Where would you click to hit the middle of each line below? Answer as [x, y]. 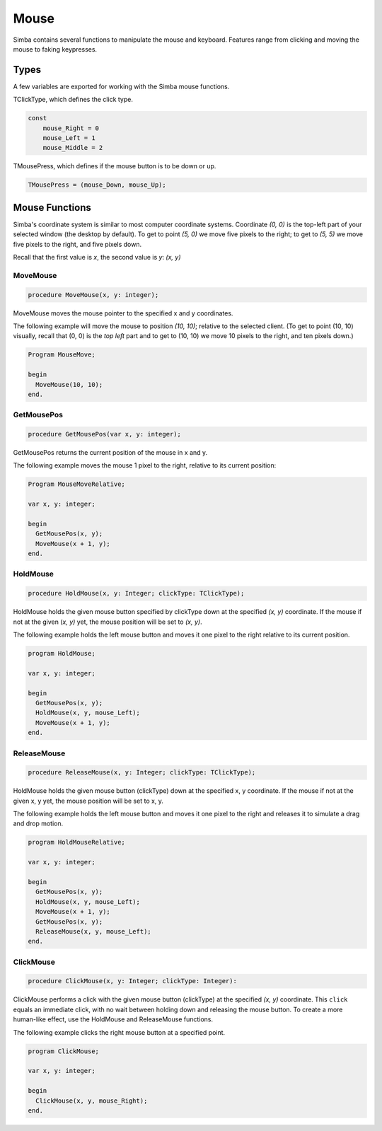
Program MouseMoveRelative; [76, 484]
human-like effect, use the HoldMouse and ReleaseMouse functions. [113, 1019]
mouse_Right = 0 [71, 128]
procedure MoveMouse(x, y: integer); [93, 295]
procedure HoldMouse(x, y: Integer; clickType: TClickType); [136, 593]
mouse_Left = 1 [69, 138]
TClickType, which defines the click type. [73, 100]
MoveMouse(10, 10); [69, 384]
